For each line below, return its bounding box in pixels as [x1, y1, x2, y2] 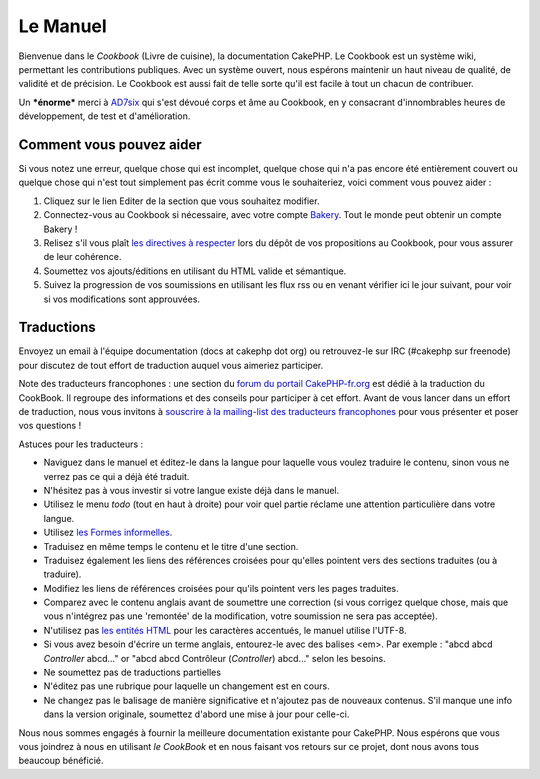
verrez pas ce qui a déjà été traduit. [43, 470, 190, 482]
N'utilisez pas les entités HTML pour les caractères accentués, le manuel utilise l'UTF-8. [43, 624, 407, 636]
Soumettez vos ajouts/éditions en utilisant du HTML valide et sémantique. [43, 265, 347, 277]
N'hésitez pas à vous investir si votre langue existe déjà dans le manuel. [43, 484, 340, 496]
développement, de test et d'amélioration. [18, 110, 191, 122]
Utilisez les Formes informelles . [43, 526, 173, 539]
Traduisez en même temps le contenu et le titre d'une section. [43, 540, 299, 552]
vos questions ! [18, 420, 82, 432]
